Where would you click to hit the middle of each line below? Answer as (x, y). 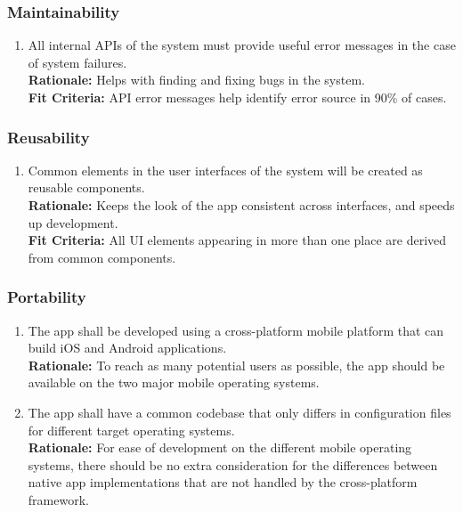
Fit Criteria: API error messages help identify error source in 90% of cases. (237, 97)
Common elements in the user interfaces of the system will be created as (225, 170)
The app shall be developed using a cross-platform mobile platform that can (236, 330)
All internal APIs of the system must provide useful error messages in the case (242, 45)
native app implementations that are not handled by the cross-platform (223, 482)
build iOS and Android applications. (127, 348)
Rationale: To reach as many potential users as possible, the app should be (236, 365)
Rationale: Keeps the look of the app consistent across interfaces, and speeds (241, 205)
